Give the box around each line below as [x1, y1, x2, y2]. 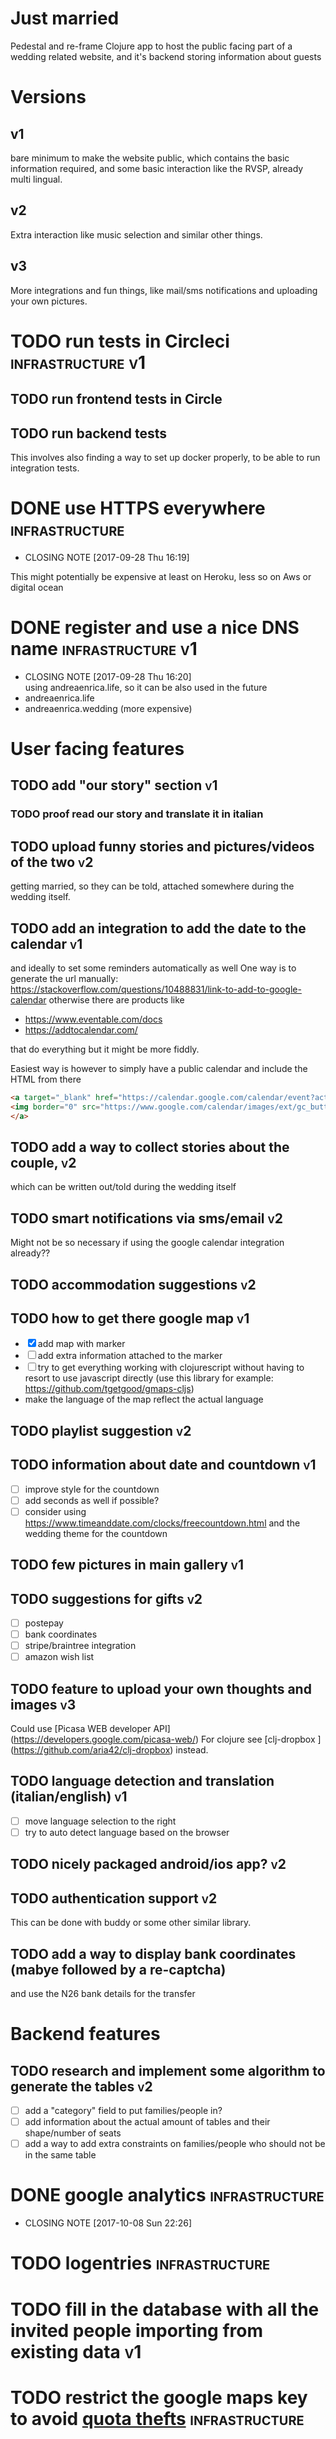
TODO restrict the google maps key [10, 2386, 308, 2409]
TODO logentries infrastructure [10, 2252, 271, 2275]
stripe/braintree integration [24, 1640, 137, 1652]
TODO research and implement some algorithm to [10, 2062, 326, 2079]
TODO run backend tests [10, 425, 168, 442]
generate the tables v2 [10, 2078, 153, 2095]
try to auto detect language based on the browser [24, 1826, 230, 1838]
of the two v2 [10, 853, 94, 871]
